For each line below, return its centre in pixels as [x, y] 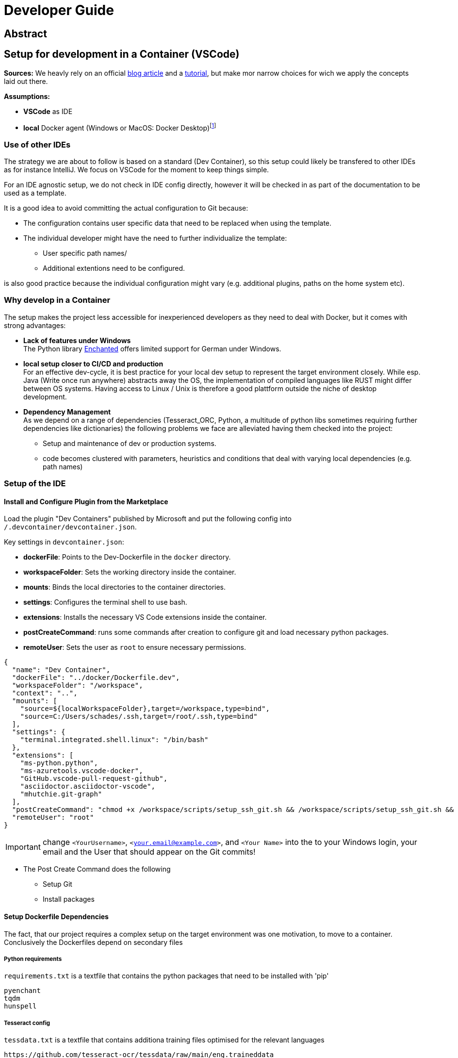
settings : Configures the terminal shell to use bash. [105, 602]
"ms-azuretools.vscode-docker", [82, 771]
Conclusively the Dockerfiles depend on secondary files [93, 942]
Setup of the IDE [35, 484]
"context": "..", [45, 693]
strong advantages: [35, 325]
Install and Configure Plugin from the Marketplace [86, 501]
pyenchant [22, 991]
